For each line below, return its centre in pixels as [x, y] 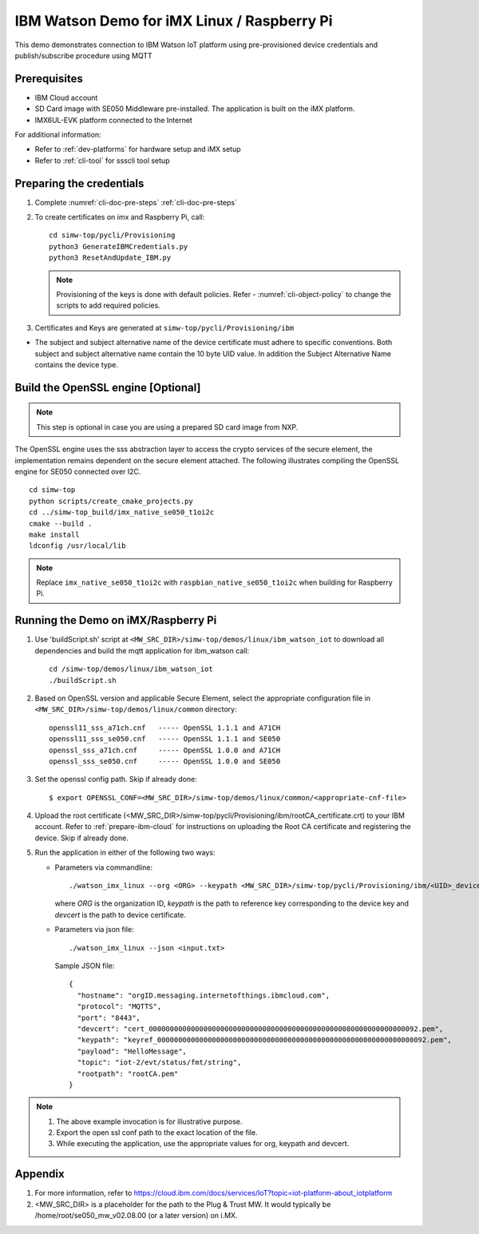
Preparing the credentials [79, 183]
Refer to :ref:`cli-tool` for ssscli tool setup [102, 161]
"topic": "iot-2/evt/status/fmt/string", [159, 1063]
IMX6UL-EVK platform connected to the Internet [114, 120]
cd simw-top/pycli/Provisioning [112, 235]
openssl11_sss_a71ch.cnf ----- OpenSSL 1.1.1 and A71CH [165, 728]
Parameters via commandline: [104, 867]
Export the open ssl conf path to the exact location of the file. [157, 1133]
